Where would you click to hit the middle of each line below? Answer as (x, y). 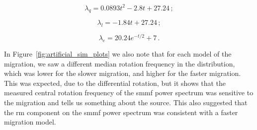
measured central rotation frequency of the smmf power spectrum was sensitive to (129, 93)
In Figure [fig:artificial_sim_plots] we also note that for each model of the (118, 53)
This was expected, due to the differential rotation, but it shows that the (115, 83)
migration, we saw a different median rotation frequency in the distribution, (120, 63)
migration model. (30, 122)
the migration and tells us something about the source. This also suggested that (126, 102)
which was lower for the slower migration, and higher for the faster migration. (123, 73)
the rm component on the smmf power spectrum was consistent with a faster (121, 112)
